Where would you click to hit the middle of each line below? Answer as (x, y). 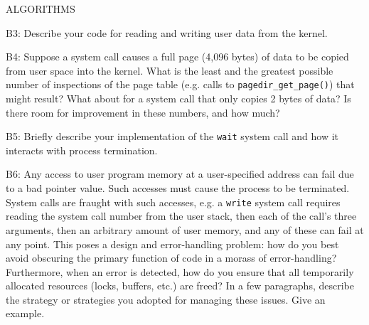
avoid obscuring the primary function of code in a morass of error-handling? (171, 258)
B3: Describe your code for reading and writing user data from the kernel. (167, 32)
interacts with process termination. (82, 150)
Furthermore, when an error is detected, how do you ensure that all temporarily (180, 271)
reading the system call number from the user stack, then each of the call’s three (181, 216)
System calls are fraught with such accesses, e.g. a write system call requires (173, 202)
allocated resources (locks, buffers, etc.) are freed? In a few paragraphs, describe (180, 286)
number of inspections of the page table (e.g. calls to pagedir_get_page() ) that (180, 84)
